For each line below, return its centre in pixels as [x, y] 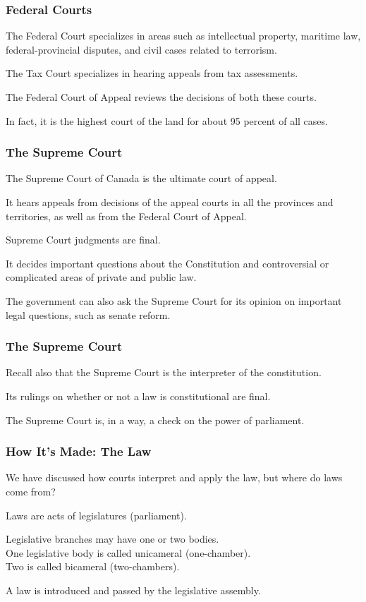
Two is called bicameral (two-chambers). [93, 566]
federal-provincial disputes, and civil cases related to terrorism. [141, 49]
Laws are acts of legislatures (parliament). [96, 515]
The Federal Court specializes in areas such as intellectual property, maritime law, [183, 36]
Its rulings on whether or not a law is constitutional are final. [138, 396]
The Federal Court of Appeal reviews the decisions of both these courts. [161, 97]
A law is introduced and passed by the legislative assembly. [133, 590]
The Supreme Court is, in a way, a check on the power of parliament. [155, 420]
